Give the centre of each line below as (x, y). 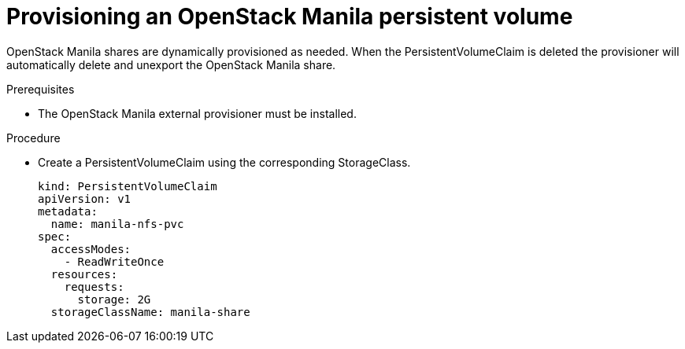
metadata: (68, 211)
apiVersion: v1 (85, 198)
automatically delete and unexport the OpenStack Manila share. (171, 64)
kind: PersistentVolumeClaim (128, 186)
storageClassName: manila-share (150, 312)
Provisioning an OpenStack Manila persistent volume (290, 17)
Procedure (33, 138)
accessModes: (91, 249)
